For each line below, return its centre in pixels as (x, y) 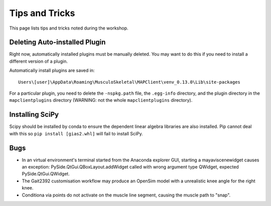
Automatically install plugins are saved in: (52, 71)
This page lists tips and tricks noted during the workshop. (69, 28)
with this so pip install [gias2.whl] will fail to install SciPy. (76, 133)
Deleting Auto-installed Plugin (57, 42)
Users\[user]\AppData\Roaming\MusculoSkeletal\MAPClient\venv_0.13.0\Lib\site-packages (129, 82)
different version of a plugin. (38, 61)
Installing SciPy (34, 115)
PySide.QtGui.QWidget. (46, 174)
